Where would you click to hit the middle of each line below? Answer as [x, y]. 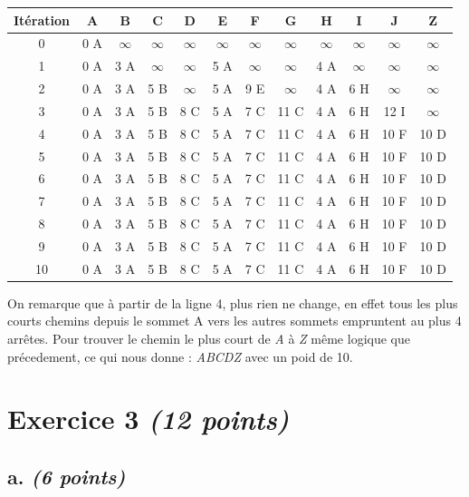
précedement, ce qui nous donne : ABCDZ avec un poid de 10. [180, 356]
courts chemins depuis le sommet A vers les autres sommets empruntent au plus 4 [234, 321]
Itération [42, 19]
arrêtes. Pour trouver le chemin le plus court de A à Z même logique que [209, 339]
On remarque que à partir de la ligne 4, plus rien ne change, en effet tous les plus [233, 302]
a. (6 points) [67, 477]
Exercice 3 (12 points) [148, 419]
